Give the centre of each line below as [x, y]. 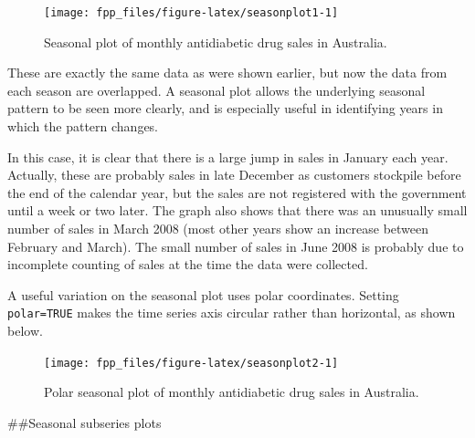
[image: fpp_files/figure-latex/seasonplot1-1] [191, 13]
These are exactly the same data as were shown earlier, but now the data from [227, 73]
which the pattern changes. [83, 126]
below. [25, 331]
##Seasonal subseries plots [84, 422]
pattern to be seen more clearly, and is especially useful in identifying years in [225, 108]
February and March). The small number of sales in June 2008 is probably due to [236, 246]
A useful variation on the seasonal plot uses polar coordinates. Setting [203, 294]
